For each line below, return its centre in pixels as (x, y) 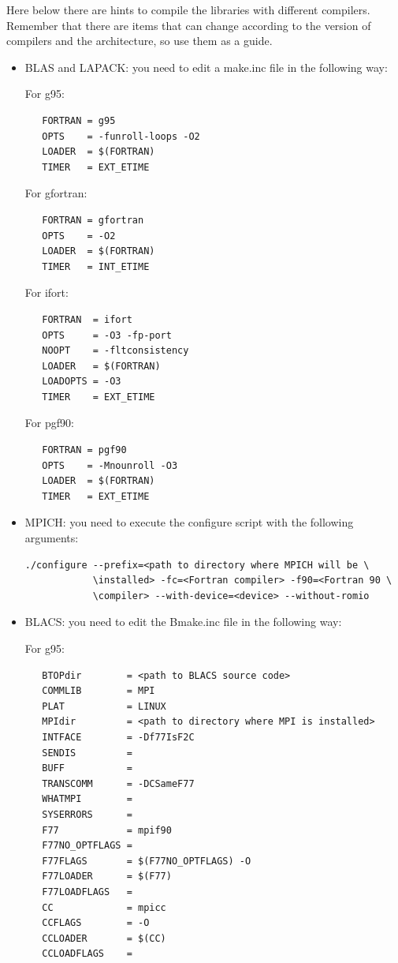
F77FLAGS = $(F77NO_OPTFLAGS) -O (147, 861)
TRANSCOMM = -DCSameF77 (118, 783)
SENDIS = (87, 753)
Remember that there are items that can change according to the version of (189, 25)
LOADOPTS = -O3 (82, 382)
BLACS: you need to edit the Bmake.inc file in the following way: (183, 622)
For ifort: (46, 292)
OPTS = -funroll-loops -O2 (121, 136)
